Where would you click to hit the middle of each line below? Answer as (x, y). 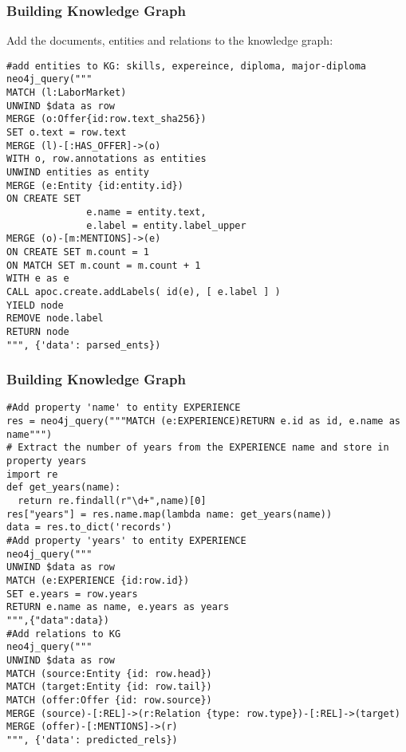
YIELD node (35, 305)
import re (32, 474)
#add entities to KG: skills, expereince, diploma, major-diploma (187, 66)
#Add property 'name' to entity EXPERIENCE (124, 408)
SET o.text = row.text (67, 133)
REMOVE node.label (55, 319)
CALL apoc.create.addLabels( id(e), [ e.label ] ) (144, 291)
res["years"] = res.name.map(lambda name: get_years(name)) (169, 514)
